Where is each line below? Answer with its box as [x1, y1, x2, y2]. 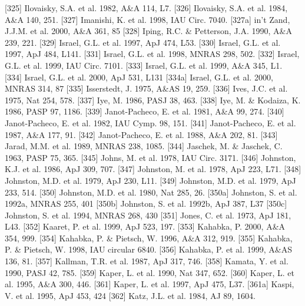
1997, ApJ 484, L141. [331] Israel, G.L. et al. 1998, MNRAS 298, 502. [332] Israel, [5, 48, 300, 60]
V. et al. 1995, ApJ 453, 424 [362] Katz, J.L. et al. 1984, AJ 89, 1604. [5, 289, 256, 301]
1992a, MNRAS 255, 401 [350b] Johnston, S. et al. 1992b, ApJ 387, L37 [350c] [5, 197, 287, 210]
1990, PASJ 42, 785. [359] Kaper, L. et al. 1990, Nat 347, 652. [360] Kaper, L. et [5, 266, 295, 278]
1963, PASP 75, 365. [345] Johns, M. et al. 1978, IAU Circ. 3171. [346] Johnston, [5, 151, 296, 163]
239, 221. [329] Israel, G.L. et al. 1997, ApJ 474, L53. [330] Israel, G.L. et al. [5, 36, 281, 48]
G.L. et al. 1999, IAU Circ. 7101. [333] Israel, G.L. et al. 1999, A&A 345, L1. [5, 59, 283, 71]
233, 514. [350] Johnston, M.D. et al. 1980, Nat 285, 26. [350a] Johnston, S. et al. [5, 186, 297, 198]
